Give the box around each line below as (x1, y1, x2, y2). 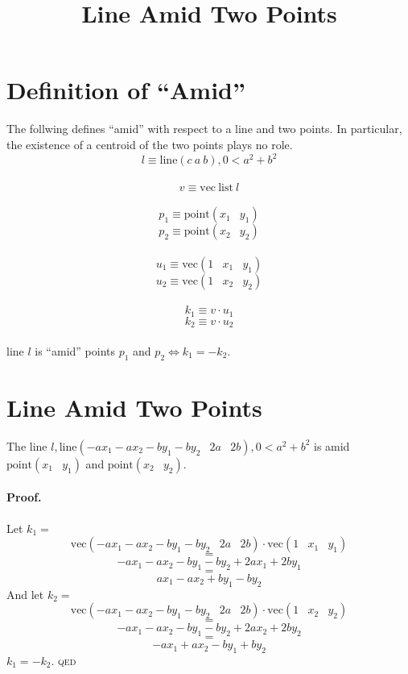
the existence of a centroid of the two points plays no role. (6, 135, 293, 152)
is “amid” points (35, 342, 116, 359)
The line (6, 437, 47, 454)
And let (6, 585, 44, 602)
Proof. (6, 489, 42, 505)
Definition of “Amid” (6, 73, 245, 106)
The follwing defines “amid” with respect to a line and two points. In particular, (6, 120, 402, 137)
